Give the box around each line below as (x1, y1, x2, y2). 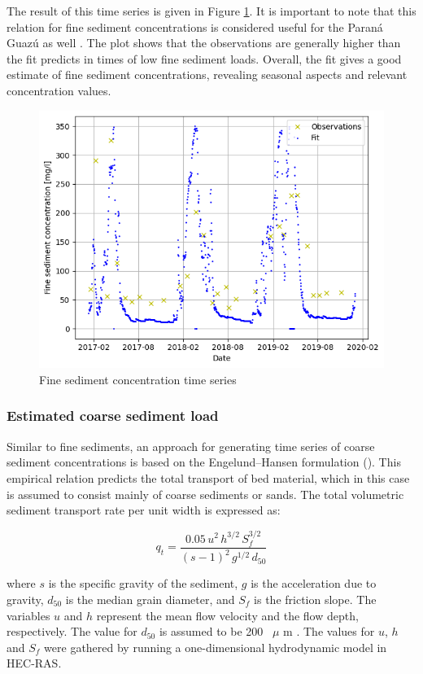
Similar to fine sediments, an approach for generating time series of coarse (7, 437, 375, 454)
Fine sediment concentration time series (39, 370, 237, 387)
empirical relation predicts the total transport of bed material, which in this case (7, 469, 410, 486)
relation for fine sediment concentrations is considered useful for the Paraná (7, 18, 383, 35)
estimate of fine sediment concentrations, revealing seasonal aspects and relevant (7, 66, 408, 83)
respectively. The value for (7, 623, 137, 640)
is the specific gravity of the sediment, (48, 575, 238, 592)
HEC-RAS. (7, 654, 62, 672)
